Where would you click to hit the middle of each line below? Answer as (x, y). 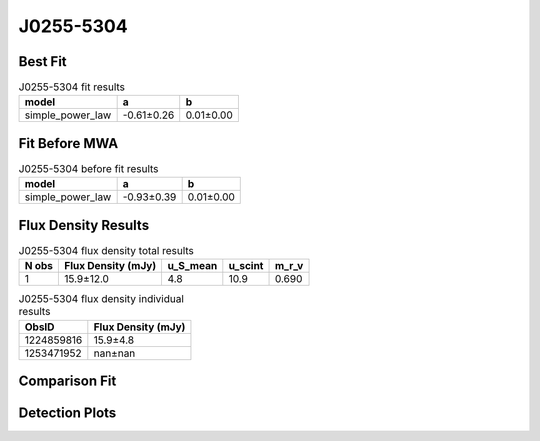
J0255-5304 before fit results (88, 169)
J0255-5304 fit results (71, 87)
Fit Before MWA (68, 143)
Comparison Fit (67, 381)
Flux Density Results (84, 225)
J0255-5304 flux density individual (101, 299)
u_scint (246, 266)
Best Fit (42, 61)
